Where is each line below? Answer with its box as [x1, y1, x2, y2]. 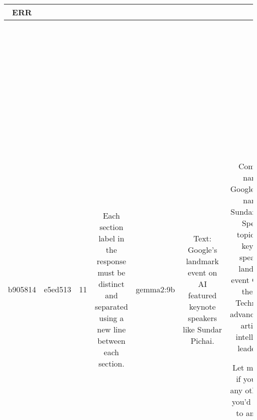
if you [236, 373, 256, 384]
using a [99, 312, 124, 324]
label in [98, 232, 125, 244]
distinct [98, 278, 125, 289]
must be [97, 266, 126, 278]
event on [187, 266, 217, 278]
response [96, 255, 127, 267]
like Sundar [182, 323, 222, 335]
